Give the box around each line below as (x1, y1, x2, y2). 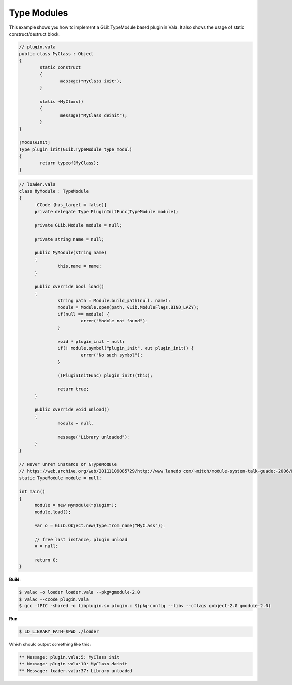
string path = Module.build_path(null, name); (57, 298, 171, 303)
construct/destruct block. (9, 31, 60, 37)
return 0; (35, 557, 58, 563)
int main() (19, 489, 45, 495)
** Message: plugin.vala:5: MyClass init (19, 654, 120, 660)
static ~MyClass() (39, 99, 84, 104)
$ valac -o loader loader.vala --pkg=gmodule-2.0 (19, 589, 140, 595)
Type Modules (9, 7, 68, 18)
